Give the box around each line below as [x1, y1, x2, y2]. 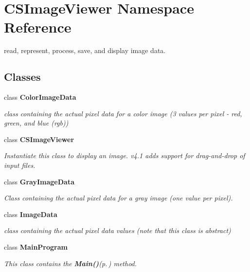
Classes [4, 69, 41, 84]
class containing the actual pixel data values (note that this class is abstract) [4, 225, 231, 236]
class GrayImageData [4, 176, 75, 186]
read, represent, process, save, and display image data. [4, 45, 166, 55]
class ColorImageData [4, 92, 76, 102]
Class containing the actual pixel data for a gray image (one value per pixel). [4, 193, 233, 203]
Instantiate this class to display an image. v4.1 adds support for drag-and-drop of [4, 150, 245, 161]
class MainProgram [4, 242, 68, 252]
